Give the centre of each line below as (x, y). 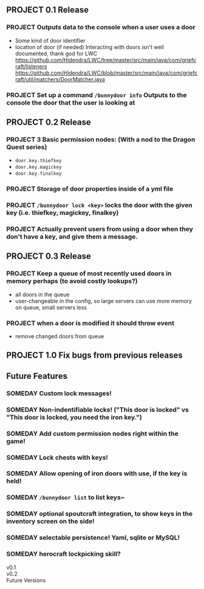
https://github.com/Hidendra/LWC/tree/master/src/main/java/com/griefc (106, 60)
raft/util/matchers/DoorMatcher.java (60, 79)
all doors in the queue (42, 294)
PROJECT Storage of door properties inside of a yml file (90, 189)
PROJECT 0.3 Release (49, 257)
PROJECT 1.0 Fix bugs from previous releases (95, 356)
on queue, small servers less (51, 307)
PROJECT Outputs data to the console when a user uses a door (101, 27)
